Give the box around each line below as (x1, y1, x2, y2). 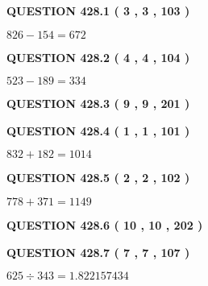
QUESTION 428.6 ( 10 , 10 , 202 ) (6, 216, 203, 233)
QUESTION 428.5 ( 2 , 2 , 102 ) (6, 169, 190, 186)
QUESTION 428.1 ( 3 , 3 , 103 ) (6, 2, 190, 19)
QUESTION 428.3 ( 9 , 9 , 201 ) (6, 95, 190, 112)
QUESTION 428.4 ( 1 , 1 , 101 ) (6, 122, 190, 139)
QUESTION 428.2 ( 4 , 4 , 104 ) (6, 48, 190, 65)
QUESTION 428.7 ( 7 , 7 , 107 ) (6, 243, 190, 260)
